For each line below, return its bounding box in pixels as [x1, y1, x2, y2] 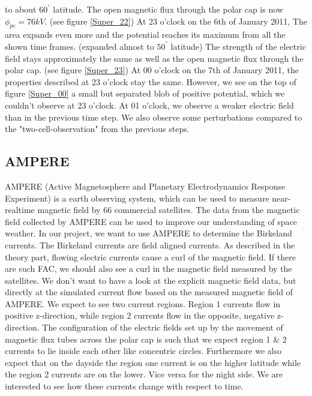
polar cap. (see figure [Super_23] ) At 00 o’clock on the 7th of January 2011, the [5, 64, 299, 76]
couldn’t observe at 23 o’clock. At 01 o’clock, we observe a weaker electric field [5, 98, 294, 111]
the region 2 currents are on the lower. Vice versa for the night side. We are [5, 368, 283, 380]
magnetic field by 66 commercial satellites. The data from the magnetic [37, 203, 300, 216]
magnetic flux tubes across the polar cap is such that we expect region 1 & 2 [5, 332, 287, 345]
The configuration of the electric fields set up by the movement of [42, 321, 283, 334]
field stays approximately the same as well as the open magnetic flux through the [5, 52, 304, 64]
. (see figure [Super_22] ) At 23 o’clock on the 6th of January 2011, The [44, 14, 307, 27]
